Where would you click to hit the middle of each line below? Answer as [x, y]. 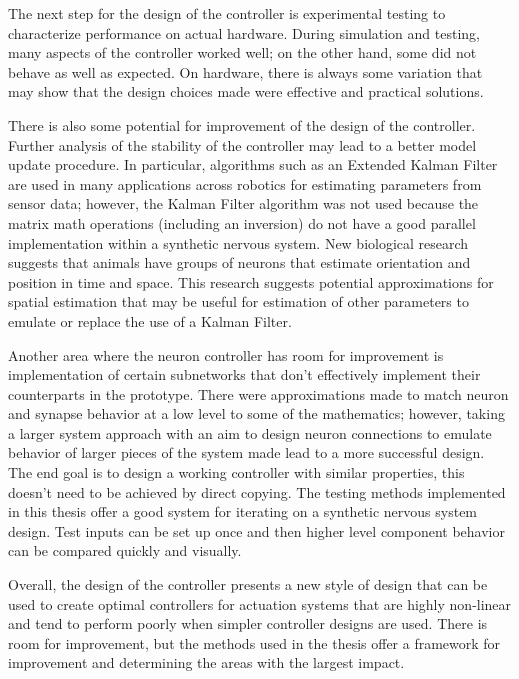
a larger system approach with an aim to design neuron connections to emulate [250, 432]
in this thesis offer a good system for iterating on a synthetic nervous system [243, 511]
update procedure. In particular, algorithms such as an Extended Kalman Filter [253, 164]
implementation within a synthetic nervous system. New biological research [238, 242]
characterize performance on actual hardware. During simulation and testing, [244, 32]
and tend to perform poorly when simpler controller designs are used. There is [248, 623]
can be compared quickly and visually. [125, 550]
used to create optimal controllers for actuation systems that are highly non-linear [260, 603]
